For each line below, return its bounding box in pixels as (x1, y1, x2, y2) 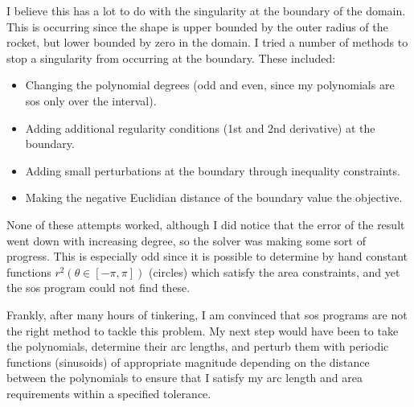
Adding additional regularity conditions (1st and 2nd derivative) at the (25, 119, 375, 136)
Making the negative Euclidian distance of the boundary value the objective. (25, 189, 403, 206)
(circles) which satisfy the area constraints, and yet (148, 263, 400, 280)
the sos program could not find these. (6, 279, 191, 296)
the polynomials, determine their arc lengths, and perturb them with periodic (6, 338, 389, 355)
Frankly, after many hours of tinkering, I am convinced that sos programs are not (6, 306, 408, 323)
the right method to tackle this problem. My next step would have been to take (6, 322, 399, 339)
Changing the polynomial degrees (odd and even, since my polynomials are (25, 76, 395, 93)
